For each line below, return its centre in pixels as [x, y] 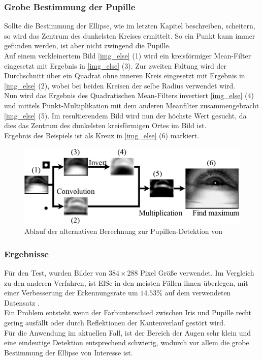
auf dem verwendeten [198, 293]
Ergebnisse [26, 253]
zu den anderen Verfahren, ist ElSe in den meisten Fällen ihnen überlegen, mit [126, 282]
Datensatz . [22, 302]
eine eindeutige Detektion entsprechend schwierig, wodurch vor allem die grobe [127, 342]
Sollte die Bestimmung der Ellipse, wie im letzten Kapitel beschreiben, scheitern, [130, 26]
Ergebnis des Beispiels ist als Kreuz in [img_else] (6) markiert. [102, 135]
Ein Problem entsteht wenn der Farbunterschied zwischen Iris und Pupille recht [128, 312]
